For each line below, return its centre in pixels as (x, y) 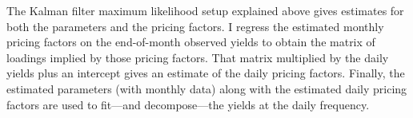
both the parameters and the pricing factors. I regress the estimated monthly (195, 26)
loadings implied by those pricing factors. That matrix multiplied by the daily (198, 57)
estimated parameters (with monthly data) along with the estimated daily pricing (207, 88)
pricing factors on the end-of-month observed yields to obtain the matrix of (191, 42)
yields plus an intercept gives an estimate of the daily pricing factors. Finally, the (206, 73)
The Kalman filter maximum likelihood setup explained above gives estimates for (205, 10)
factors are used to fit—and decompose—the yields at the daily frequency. (188, 104)
